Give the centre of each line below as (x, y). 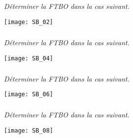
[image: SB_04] (29, 58)
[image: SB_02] (29, 22)
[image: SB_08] (29, 130)
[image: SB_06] (29, 95)
